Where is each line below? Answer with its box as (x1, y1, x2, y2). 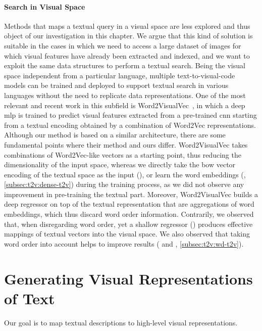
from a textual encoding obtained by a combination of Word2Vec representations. (4, 119, 256, 130)
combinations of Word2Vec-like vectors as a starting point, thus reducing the (4, 149, 241, 160)
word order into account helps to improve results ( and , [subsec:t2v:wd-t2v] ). (4, 238, 244, 249)
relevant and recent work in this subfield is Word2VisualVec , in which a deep (4, 100, 245, 110)
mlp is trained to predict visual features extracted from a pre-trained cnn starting (4, 110, 257, 120)
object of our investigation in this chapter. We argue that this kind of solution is (4, 30, 253, 41)
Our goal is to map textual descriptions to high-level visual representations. (4, 317, 238, 327)
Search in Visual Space (4, 1, 85, 12)
